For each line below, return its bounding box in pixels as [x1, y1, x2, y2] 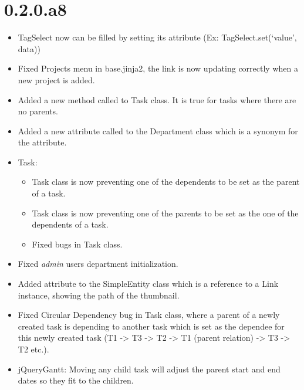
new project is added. [18, 73, 95, 86]
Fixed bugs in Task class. [32, 238, 123, 250]
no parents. [18, 105, 58, 117]
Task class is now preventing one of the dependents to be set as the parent [32, 175, 300, 188]
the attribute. [18, 136, 67, 148]
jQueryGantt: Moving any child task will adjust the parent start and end [18, 362, 281, 375]
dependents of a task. [32, 218, 109, 230]
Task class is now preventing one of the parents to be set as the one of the [32, 206, 299, 219]
